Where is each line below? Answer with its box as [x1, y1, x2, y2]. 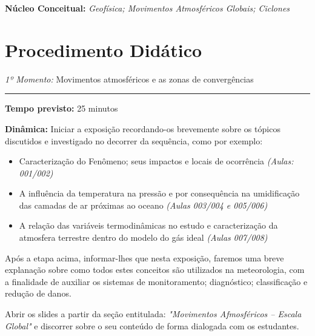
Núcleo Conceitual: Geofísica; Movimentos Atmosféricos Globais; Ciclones [5, 2, 290, 14]
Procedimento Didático [5, 37, 202, 62]
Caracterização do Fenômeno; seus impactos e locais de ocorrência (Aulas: [19, 155, 294, 167]
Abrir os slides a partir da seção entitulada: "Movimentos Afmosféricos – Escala [5, 307, 302, 320]
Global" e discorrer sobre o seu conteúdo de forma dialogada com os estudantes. [5, 319, 299, 332]
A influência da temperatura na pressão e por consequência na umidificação [19, 187, 300, 200]
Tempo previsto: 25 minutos [5, 102, 118, 115]
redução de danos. [5, 287, 71, 300]
